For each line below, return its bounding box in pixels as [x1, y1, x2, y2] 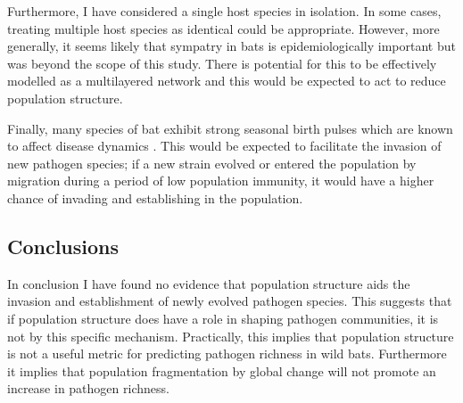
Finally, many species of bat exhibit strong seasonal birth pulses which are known [7, 119, 453, 137]
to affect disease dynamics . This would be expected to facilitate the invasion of [7, 136, 442, 155]
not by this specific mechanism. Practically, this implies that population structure [7, 326, 454, 345]
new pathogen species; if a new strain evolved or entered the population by [7, 153, 417, 172]
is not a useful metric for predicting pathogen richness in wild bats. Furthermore [7, 344, 447, 363]
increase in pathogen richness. [7, 379, 169, 398]
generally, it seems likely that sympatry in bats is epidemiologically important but [7, 37, 456, 55]
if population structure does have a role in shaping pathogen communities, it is [7, 308, 439, 327]
